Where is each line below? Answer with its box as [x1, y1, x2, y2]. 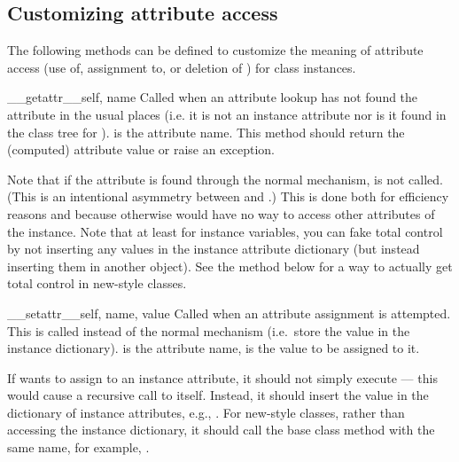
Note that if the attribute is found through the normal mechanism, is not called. [7, 169, 443, 188]
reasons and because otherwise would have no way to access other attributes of [7, 204, 435, 223]
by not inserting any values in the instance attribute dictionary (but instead [7, 239, 420, 258]
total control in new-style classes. [7, 274, 187, 293]
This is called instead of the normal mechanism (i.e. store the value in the [7, 321, 410, 340]
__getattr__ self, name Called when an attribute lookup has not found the [7, 88, 418, 106]
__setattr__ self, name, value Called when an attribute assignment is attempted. [7, 303, 451, 322]
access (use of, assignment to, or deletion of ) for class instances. [7, 58, 356, 76]
